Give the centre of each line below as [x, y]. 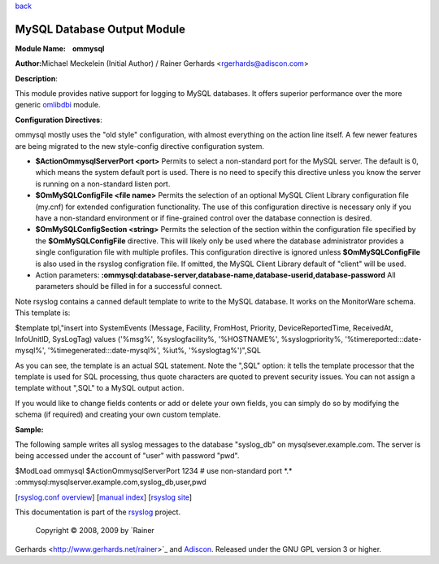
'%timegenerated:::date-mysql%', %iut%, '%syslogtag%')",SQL [154, 351]
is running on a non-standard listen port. [103, 184]
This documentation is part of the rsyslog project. [98, 512]
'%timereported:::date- [383, 339]
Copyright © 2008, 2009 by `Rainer [95, 531]
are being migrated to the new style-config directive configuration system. [139, 146]
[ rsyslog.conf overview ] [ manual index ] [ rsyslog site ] [104, 497]
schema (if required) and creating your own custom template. [118, 414]
